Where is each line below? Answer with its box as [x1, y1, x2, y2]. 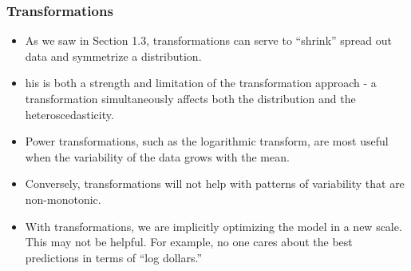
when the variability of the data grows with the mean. [25, 148, 290, 165]
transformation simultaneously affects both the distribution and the [25, 90, 356, 106]
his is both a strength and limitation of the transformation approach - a [25, 74, 377, 91]
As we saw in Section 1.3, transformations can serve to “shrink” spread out [25, 32, 392, 49]
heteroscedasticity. [25, 106, 114, 122]
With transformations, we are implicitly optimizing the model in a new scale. [25, 217, 402, 234]
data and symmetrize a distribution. [25, 47, 202, 64]
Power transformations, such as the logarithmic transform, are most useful [25, 133, 389, 149]
